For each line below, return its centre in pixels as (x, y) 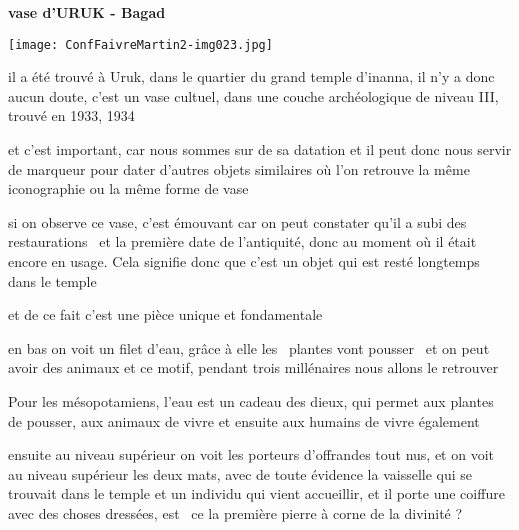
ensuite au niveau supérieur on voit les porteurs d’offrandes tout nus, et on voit (251, 454)
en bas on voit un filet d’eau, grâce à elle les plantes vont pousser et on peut (249, 347)
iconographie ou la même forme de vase (128, 188)
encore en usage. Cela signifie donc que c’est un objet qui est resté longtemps (244, 261)
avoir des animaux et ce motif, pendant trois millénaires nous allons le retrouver (253, 367)
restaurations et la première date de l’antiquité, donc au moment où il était (242, 241)
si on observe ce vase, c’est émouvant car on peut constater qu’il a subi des (237, 221)
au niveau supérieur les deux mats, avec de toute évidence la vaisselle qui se (240, 473)
